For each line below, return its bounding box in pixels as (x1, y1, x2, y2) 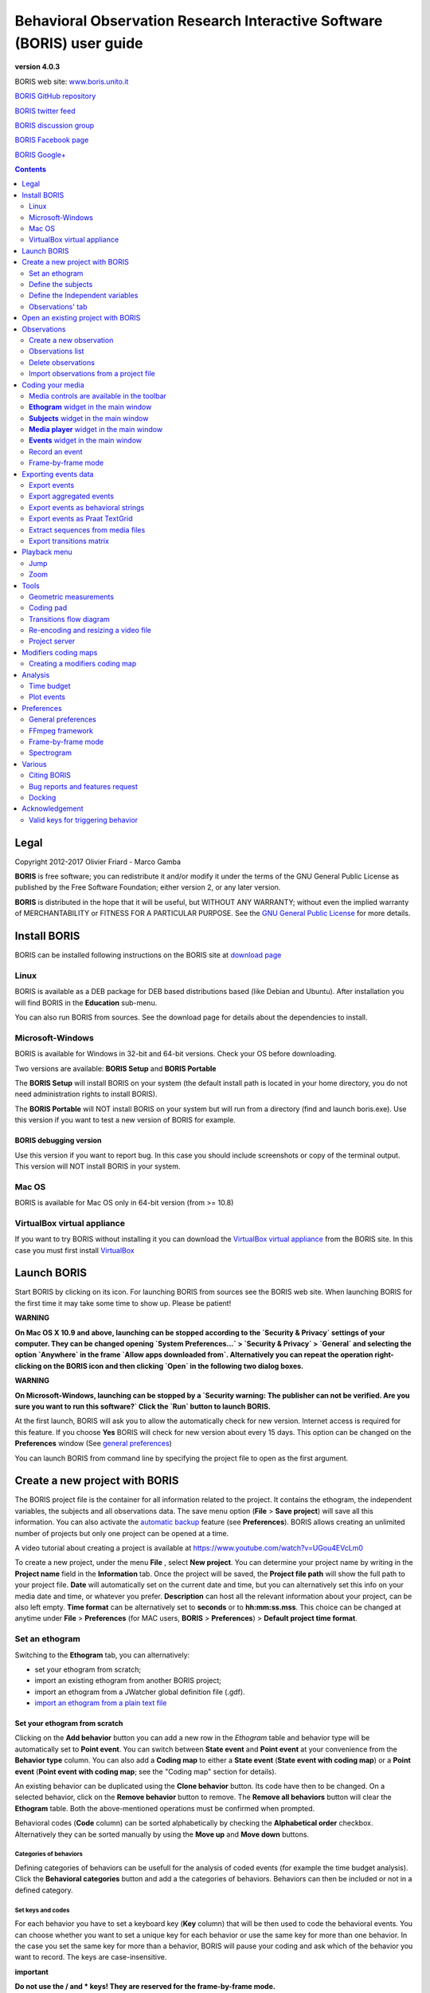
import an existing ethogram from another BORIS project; (34, 1676, 222, 1685)
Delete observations (29, 357, 96, 367)
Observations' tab (29, 301, 88, 311)
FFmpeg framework (29, 725, 93, 735)
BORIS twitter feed (14, 106, 76, 116)
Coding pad (29, 603, 68, 613)
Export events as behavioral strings (29, 502, 145, 512)
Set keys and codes (14, 1906, 70, 1914)
